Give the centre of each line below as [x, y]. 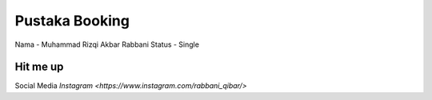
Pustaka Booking [72, 21]
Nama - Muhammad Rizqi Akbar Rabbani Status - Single [107, 44]
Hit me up [39, 67]
